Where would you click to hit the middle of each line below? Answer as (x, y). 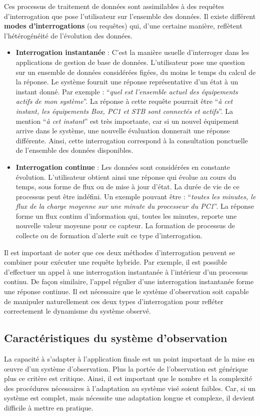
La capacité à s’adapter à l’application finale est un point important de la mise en (129, 359)
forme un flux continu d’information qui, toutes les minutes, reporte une (126, 215)
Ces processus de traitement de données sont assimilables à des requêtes (114, 6)
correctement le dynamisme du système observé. (77, 311)
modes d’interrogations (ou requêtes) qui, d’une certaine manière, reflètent (123, 26)
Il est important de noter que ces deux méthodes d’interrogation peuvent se (120, 252)
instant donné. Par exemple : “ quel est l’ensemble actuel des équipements (127, 91)
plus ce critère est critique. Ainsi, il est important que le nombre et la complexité (128, 378)
